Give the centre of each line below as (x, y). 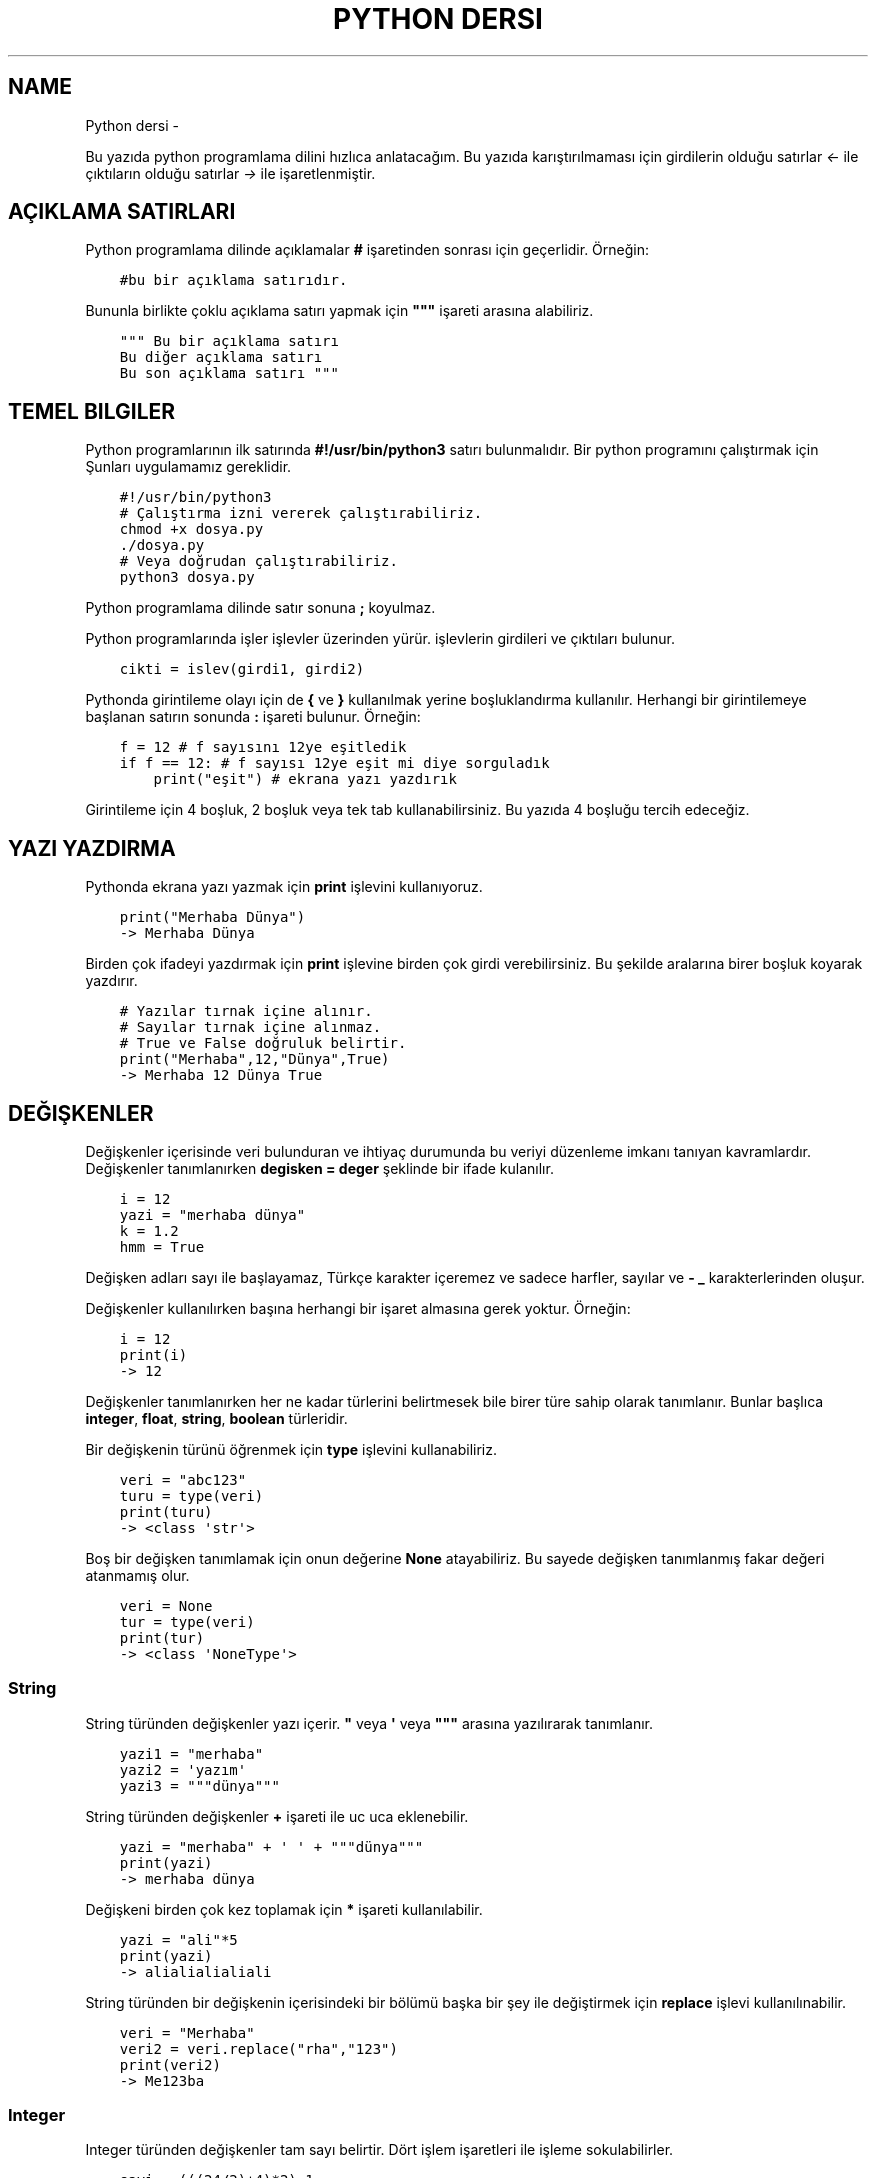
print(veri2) (170, 2064)
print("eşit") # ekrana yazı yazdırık (305, 779)
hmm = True (162, 1246)
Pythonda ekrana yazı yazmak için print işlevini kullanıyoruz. (284, 887)
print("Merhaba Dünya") (212, 917)
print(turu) (166, 1511)
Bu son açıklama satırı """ (229, 373)
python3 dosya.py (187, 577)
